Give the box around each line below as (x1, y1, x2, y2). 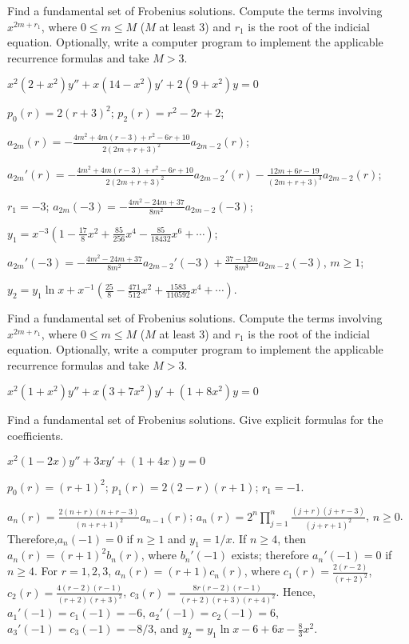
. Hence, (276, 583, 316, 600)
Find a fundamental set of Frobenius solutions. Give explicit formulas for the (7, 411, 383, 428)
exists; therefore (231, 546, 309, 563)
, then (277, 530, 306, 546)
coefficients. (7, 427, 64, 444)
